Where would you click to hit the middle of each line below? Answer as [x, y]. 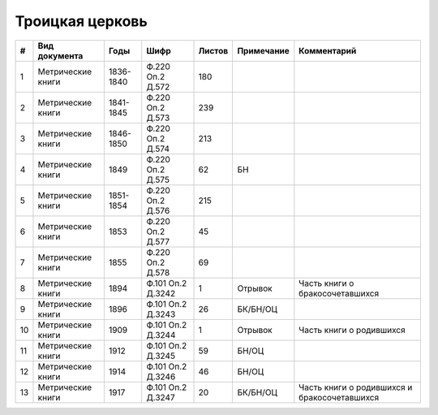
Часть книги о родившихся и [356, 387]
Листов [213, 50]
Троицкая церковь [81, 21]
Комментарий [328, 50]
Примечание [263, 50]
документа [60, 55]
